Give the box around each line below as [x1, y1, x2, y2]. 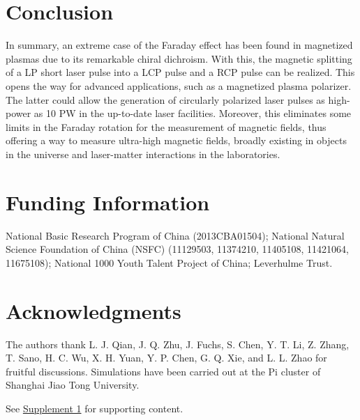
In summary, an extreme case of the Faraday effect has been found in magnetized [6, 38, 353, 52]
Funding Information [6, 187, 210, 216]
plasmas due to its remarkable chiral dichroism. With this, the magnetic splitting [6, 51, 352, 65]
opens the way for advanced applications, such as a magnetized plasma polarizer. [6, 78, 352, 93]
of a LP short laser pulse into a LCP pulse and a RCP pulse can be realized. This [6, 65, 355, 79]
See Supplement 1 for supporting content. [6, 400, 183, 415]
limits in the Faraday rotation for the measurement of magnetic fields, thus [6, 119, 327, 134]
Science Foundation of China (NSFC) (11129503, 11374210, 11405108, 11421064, [6, 242, 349, 256]
